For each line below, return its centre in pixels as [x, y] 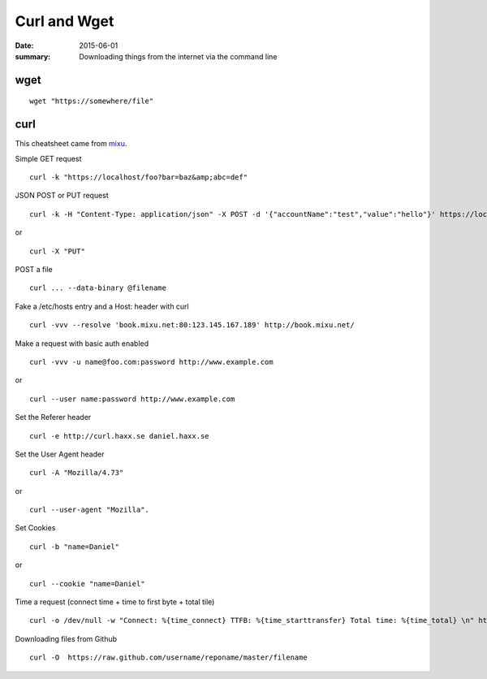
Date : [24, 45]
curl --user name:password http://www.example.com [132, 399]
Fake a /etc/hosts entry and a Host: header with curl [102, 306]
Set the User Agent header [60, 454]
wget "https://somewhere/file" [92, 101]
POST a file [34, 269]
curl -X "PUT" [57, 251]
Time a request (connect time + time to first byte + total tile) [115, 602]
